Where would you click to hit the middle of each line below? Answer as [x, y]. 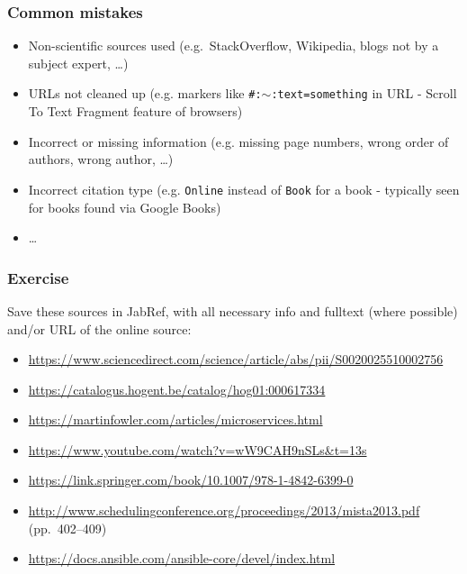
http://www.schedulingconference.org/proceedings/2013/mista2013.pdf [224, 510]
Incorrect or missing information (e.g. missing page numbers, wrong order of [238, 141]
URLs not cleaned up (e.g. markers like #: [145, 93]
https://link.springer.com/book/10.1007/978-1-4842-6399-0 [191, 480]
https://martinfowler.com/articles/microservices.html [175, 419]
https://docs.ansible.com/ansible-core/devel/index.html [182, 558]
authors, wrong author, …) [101, 159]
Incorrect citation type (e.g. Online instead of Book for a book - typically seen [244, 189]
